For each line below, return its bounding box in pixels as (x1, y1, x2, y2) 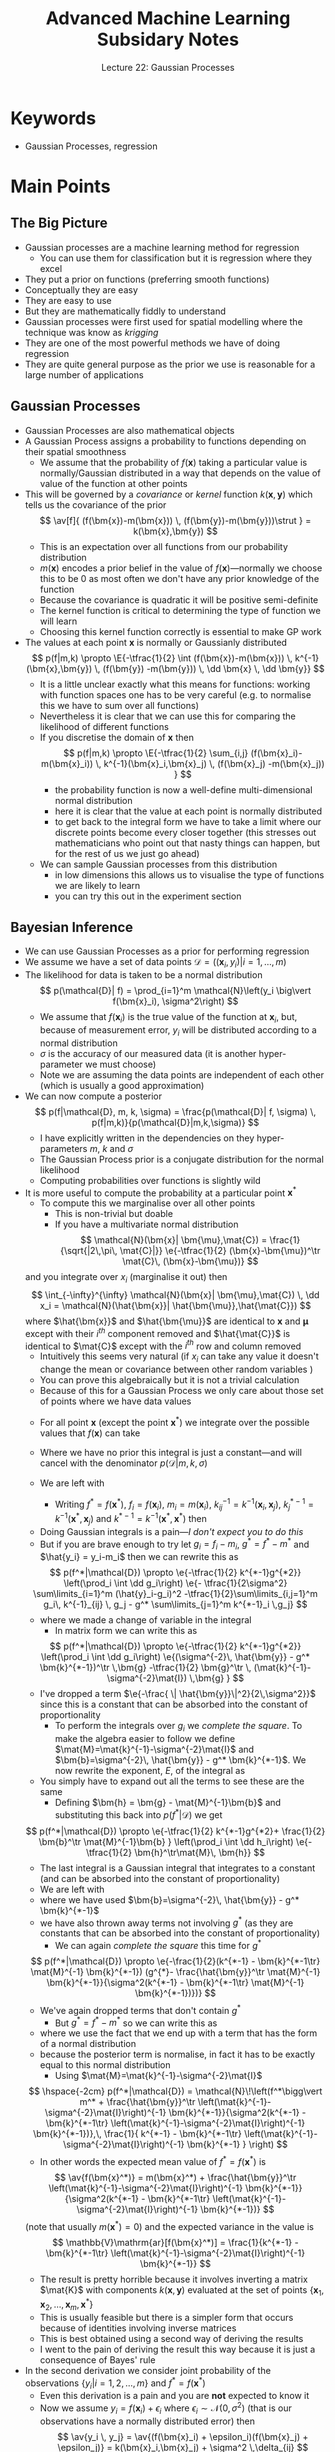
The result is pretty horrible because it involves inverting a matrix (39, 2273, 308, 2285)
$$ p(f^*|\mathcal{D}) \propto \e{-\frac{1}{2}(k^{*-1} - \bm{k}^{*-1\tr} (30, 1955, 321, 1967)
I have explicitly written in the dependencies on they (39, 1132, 255, 1144)
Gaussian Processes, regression (24, 140, 158, 152)
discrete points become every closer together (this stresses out (54, 826, 317, 838)
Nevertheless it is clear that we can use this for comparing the (39, 710, 297, 722)
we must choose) (84, 1058, 157, 1070)
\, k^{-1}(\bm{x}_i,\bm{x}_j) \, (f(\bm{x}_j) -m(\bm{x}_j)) (95, 757, 325, 769)
